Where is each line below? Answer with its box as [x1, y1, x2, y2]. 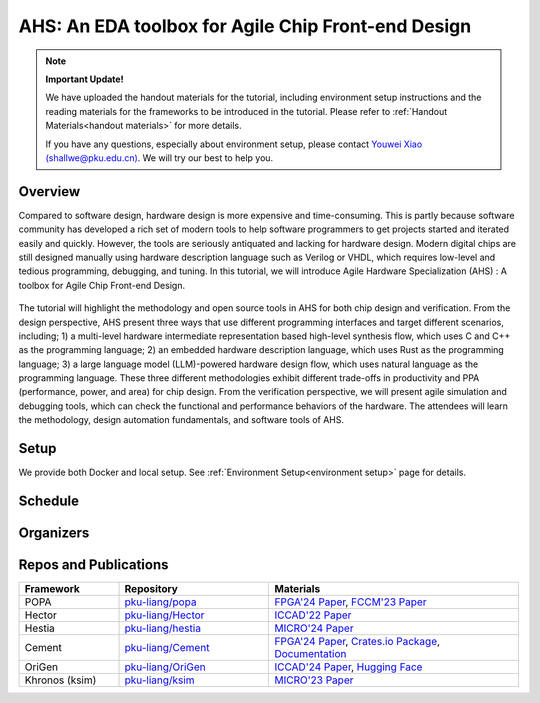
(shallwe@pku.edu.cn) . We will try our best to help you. [45, 151, 274, 164]
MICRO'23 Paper [274, 673, 354, 687]
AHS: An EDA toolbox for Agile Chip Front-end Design [18, 15, 472, 37]
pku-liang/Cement [124, 641, 210, 655]
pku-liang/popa [124, 595, 197, 609]
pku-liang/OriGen [124, 660, 207, 674]
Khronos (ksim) [24, 673, 97, 687]
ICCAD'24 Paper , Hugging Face [274, 660, 423, 674]
